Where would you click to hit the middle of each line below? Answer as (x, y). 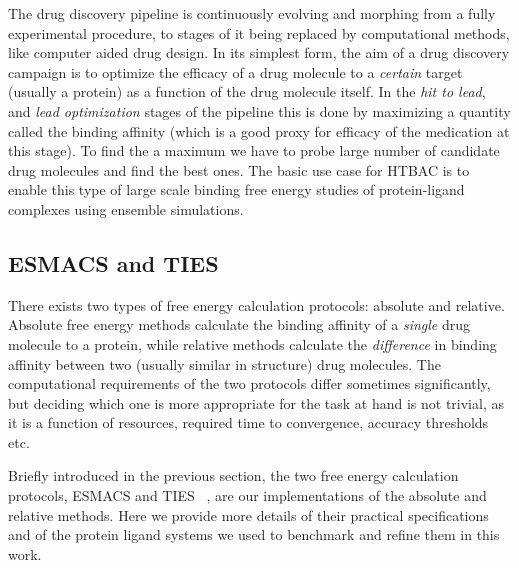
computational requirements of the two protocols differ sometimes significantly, (249, 383)
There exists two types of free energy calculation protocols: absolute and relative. (256, 304)
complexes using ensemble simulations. (126, 208)
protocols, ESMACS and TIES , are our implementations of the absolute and (247, 495)
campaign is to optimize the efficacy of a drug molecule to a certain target (235, 71)
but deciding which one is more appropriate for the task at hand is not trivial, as (256, 402)
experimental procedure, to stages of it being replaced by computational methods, (259, 32)
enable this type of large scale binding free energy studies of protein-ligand (236, 189)
